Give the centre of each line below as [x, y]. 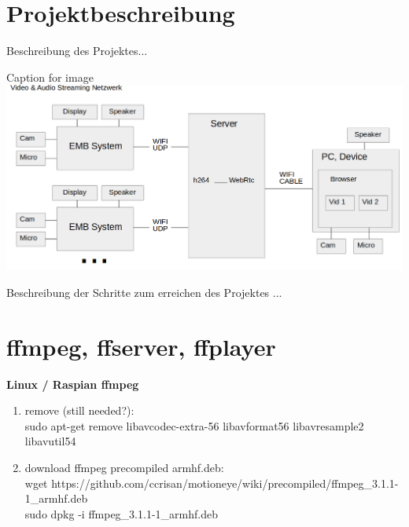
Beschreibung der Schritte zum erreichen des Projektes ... [144, 292]
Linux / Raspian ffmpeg [73, 384]
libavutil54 [50, 441]
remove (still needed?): [79, 410]
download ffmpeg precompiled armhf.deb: [124, 467]
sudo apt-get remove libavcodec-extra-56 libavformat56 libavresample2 [194, 425]
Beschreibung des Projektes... [77, 51]
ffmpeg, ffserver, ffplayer [141, 346]
